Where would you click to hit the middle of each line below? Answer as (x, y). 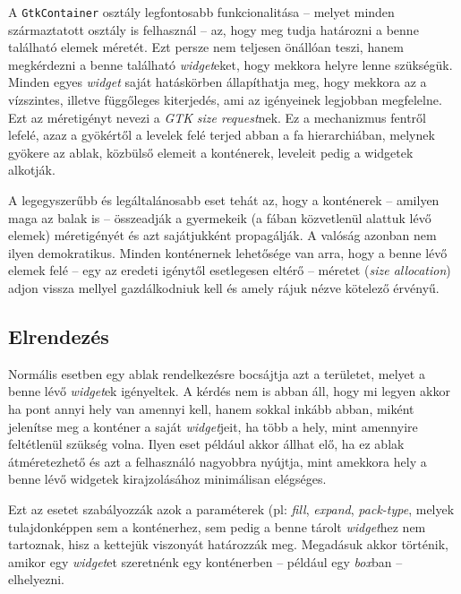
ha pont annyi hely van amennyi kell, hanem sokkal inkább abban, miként (211, 408)
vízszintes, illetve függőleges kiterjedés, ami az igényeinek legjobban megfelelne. (225, 100)
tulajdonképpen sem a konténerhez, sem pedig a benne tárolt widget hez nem (217, 526)
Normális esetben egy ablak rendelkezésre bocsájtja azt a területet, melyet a (217, 373)
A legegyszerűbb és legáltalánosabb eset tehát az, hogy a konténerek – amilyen (224, 200)
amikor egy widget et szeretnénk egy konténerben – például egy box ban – (205, 561)
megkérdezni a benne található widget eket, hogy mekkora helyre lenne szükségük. (230, 64)
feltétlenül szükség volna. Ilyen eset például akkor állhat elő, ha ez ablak (206, 444)
